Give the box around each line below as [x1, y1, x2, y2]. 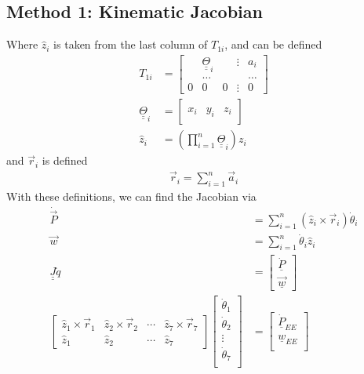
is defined [42, 152, 88, 169]
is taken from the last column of [53, 36, 208, 53]
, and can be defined [224, 36, 322, 53]
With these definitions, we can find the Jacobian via [6, 187, 257, 204]
